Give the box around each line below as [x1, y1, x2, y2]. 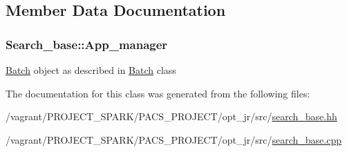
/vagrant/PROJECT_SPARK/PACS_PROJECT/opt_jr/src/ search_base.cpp [6, 132, 341, 146]
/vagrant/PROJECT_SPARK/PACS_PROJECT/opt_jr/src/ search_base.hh [6, 109, 337, 124]
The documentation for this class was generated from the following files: [6, 86, 310, 100]
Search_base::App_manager [6, 35, 168, 53]
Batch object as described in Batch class [6, 63, 176, 77]
